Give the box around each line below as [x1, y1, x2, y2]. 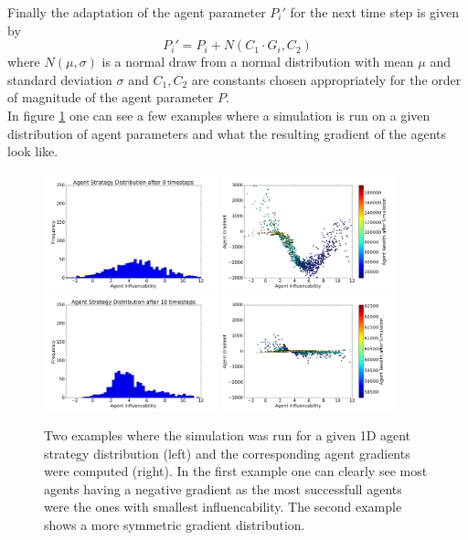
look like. [7, 142, 58, 161]
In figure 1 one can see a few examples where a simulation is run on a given [7, 105, 431, 124]
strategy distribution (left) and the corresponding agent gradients [44, 443, 410, 462]
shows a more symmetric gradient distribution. [44, 515, 305, 535]
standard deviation [7, 69, 112, 89]
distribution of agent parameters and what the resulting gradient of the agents [7, 123, 447, 143]
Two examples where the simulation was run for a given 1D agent [44, 426, 411, 445]
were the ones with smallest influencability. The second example [44, 497, 402, 516]
